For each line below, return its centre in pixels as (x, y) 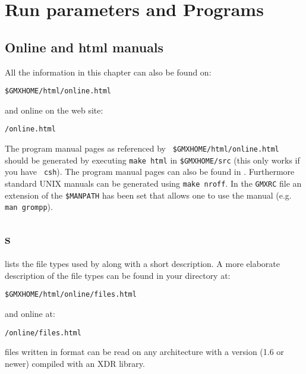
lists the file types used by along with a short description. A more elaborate (142, 264)
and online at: (30, 314)
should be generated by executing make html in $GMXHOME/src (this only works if (152, 160)
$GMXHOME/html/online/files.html (71, 295)
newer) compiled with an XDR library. (75, 363)
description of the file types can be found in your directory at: (118, 275)
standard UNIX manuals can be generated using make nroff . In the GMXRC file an (153, 183)
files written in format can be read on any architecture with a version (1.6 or (144, 352)
